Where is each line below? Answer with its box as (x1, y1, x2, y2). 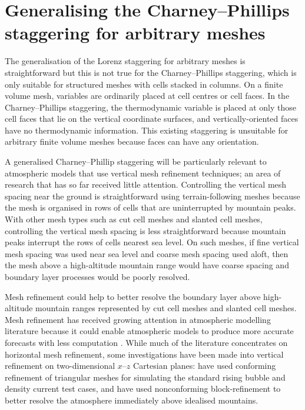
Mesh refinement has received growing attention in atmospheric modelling (5, 313, 271, 325)
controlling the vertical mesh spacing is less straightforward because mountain (5, 224, 286, 236)
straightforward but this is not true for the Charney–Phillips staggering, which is (5, 66, 297, 78)
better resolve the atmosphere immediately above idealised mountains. (5, 394, 258, 406)
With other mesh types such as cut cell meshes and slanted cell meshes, (5, 213, 263, 225)
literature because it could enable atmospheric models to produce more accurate (5, 325, 294, 337)
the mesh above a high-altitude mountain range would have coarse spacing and (5, 259, 289, 271)
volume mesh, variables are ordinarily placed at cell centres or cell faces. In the (5, 89, 290, 102)
